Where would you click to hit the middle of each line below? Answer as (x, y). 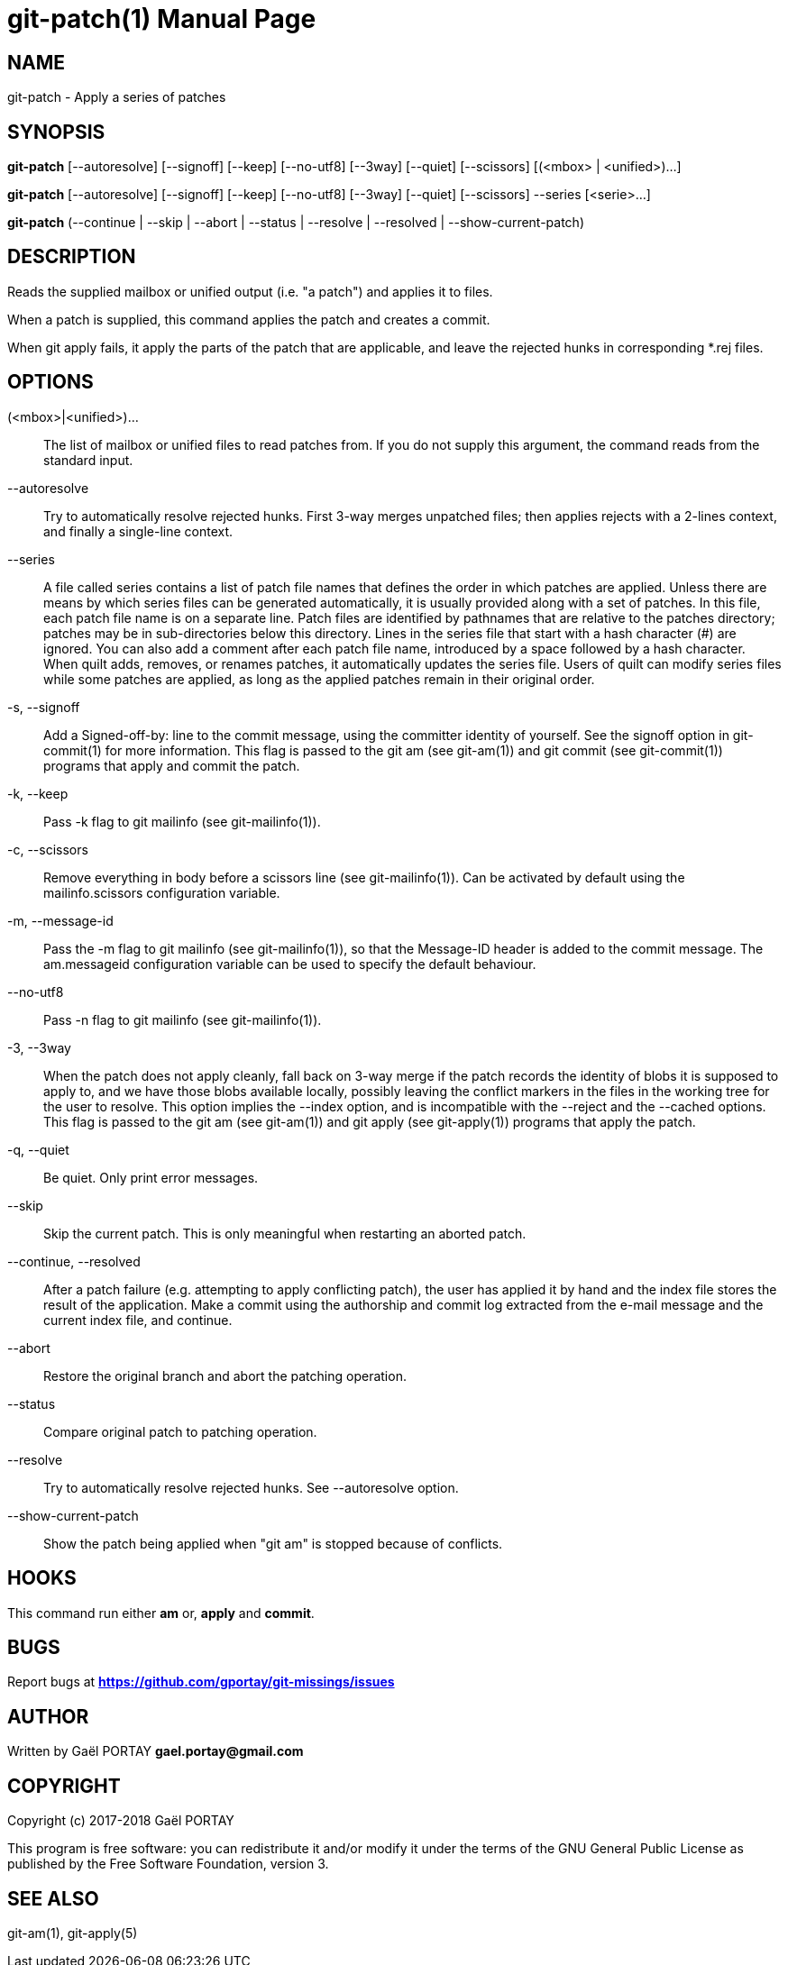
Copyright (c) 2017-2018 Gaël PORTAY (121, 1821)
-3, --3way (39, 1047)
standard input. (88, 460)
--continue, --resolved (74, 1261)
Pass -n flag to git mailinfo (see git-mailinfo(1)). (183, 1019)
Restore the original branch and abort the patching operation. (225, 1375)
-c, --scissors (48, 849)
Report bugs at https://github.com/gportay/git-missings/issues (201, 1682)
